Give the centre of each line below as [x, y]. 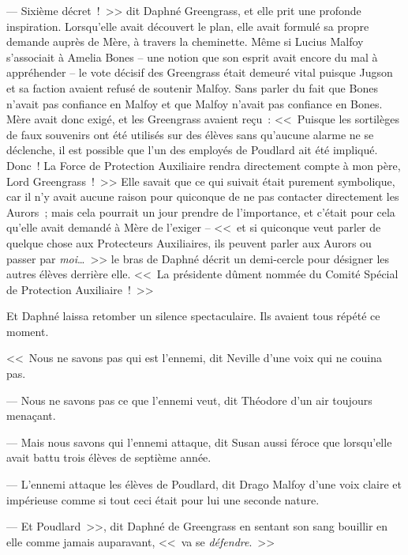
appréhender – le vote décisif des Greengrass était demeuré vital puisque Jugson [200, 72]
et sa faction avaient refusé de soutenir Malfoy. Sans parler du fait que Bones [192, 87]
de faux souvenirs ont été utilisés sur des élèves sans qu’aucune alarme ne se [190, 134]
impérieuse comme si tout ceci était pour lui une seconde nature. [163, 499]
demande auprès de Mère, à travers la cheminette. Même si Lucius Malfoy [185, 42]
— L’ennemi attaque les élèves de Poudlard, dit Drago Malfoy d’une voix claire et [204, 484]
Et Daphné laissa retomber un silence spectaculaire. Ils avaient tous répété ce [193, 316]
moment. [28, 331]
